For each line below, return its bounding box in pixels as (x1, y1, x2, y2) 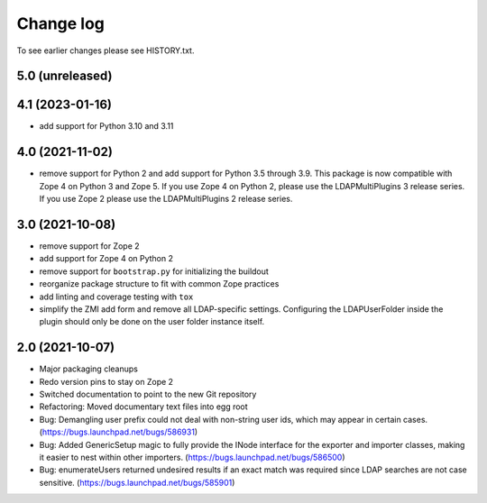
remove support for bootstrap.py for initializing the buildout (39, 266, 270, 277)
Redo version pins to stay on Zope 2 (39, 376, 174, 387)
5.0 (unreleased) (16, 69, 113, 84)
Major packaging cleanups (39, 363, 139, 374)
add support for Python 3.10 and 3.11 (39, 121, 174, 132)
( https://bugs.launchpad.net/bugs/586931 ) (39, 426, 198, 437)
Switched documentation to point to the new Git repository (39, 389, 257, 400)
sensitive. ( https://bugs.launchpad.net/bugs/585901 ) (39, 477, 235, 488)
